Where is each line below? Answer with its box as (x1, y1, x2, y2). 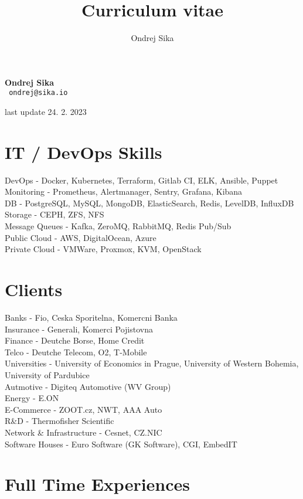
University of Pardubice (5, 368, 90, 381)
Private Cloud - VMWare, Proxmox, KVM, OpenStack (5, 243, 202, 255)
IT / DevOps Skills (5, 140, 162, 164)
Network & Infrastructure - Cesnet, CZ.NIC (5, 426, 162, 438)
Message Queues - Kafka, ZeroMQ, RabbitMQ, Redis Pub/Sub (5, 220, 231, 232)
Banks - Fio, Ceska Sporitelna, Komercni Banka (5, 311, 178, 323)
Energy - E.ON (5, 392, 59, 404)
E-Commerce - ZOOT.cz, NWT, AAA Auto (5, 403, 162, 415)
